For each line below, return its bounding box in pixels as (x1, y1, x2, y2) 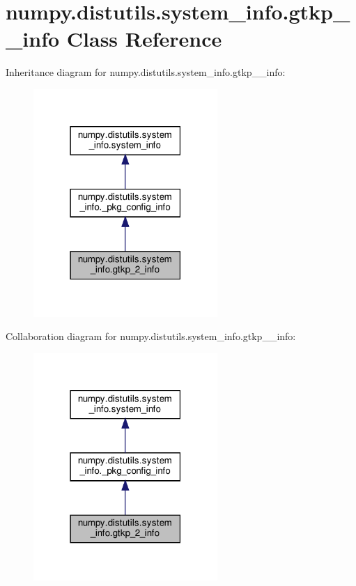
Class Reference (66, 24, 222, 53)
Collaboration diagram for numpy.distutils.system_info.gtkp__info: (6, 329, 296, 344)
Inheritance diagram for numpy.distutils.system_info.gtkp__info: (6, 65, 286, 79)
